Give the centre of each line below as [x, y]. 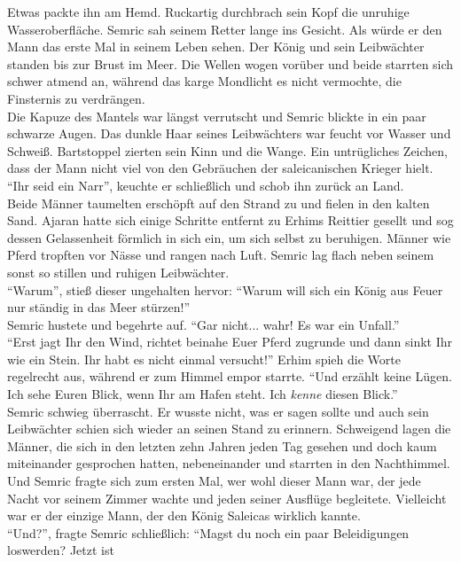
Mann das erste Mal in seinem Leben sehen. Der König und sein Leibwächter [216, 47]
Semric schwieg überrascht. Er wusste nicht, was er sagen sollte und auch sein [218, 411]
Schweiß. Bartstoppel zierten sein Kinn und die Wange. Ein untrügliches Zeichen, [227, 150]
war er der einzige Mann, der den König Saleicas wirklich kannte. [184, 515]
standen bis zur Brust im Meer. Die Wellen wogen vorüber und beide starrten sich [230, 63]
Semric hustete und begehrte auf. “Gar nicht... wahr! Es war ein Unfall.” [203, 324]
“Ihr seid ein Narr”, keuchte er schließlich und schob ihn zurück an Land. [206, 185]
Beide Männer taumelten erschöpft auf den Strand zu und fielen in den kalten [219, 203]
